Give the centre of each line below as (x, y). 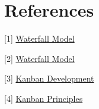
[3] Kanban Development (49, 78)
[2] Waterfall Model (39, 58)
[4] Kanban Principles (44, 98)
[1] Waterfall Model (39, 38)
